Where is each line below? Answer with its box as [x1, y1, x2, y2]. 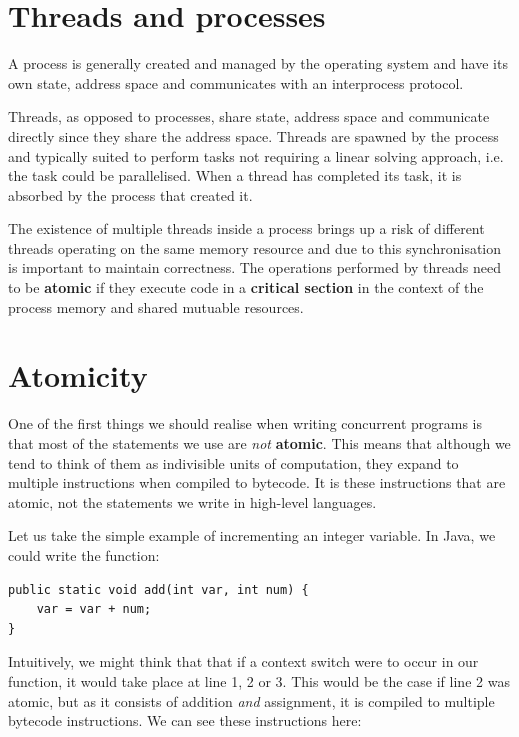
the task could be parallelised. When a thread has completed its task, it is [8, 165, 462, 186]
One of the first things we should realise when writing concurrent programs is [8, 413, 483, 434]
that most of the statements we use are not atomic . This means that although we [8, 432, 511, 453]
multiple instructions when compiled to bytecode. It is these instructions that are [8, 472, 506, 493]
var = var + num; [36, 602, 152, 617]
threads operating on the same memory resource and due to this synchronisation [8, 237, 502, 258]
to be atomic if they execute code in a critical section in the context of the [8, 277, 484, 298]
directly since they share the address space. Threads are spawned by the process [8, 125, 499, 146]
